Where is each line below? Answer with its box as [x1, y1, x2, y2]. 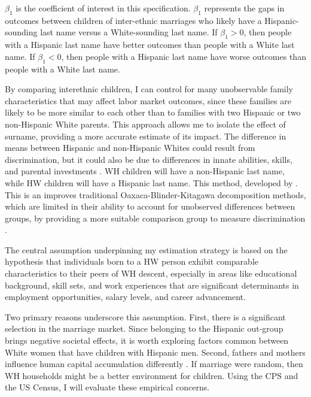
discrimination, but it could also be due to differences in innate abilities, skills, [5, 153, 292, 165]
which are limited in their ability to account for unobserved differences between [5, 200, 295, 213]
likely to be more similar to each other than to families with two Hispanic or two [5, 106, 301, 119]
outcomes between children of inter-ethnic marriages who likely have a [5, 14, 262, 26]
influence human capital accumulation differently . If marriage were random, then [5, 357, 303, 370]
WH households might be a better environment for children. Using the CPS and [5, 369, 298, 381]
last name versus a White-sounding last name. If [40, 26, 218, 38]
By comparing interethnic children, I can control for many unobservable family [5, 83, 293, 95]
